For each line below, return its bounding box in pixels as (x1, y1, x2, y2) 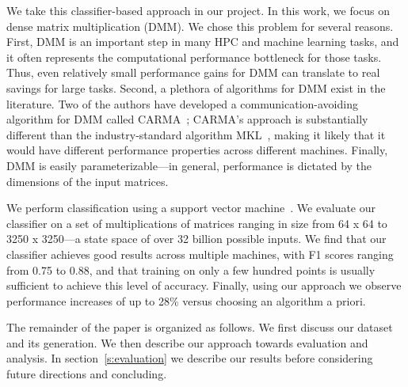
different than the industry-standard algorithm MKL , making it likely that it (6, 126, 386, 142)
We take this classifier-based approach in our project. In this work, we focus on (6, 2, 391, 18)
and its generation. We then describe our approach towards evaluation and (6, 334, 368, 351)
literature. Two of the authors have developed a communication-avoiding (6, 95, 358, 112)
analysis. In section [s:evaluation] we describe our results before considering (6, 350, 373, 366)
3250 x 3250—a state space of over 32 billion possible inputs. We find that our (6, 230, 387, 247)
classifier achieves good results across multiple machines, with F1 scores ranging (6, 245, 394, 262)
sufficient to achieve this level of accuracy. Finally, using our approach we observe (6, 277, 402, 294)
